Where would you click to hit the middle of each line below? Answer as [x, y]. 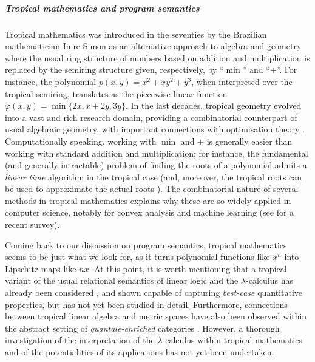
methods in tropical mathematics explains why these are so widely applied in [148, 200]
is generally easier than [249, 141]
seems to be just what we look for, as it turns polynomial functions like [137, 257]
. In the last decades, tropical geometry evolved [213, 105]
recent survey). [32, 224]
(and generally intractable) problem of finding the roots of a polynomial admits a [156, 165]
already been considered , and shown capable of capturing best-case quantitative [154, 292]
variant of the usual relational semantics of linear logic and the [122, 280]
